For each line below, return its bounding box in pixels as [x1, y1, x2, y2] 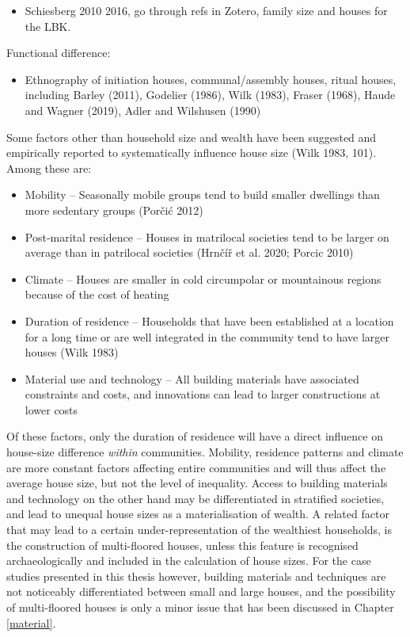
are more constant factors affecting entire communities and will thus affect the [6, 459, 386, 475]
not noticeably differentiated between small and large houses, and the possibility [6, 583, 396, 600]
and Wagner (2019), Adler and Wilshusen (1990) [25, 101, 261, 118]
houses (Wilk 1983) [25, 344, 119, 360]
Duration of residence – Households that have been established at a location [25, 312, 394, 329]
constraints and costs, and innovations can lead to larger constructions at [25, 386, 381, 402]
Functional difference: [6, 44, 111, 61]
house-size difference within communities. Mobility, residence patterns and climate [6, 444, 404, 460]
